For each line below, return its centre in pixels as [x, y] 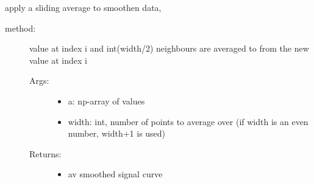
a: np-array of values [106, 101]
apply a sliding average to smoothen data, [83, 7]
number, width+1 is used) [117, 133]
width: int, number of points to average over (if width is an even [188, 121]
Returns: [45, 153]
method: [20, 28]
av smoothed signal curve [115, 174]
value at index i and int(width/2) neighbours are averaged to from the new [169, 48]
